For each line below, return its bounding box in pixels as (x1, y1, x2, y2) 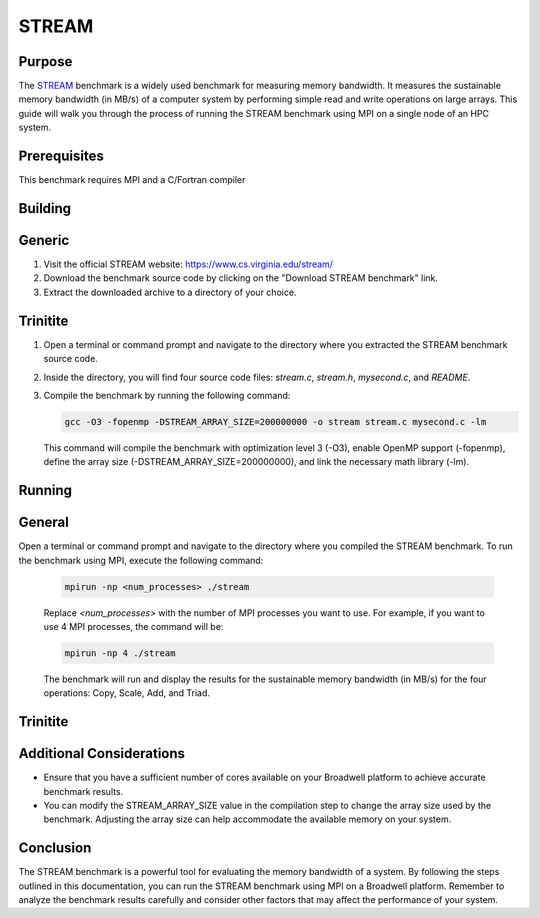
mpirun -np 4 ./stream (64, 647, 176, 659)
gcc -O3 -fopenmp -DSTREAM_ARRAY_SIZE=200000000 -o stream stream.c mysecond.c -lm (64, 416, 487, 427)
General (18, 514, 70, 531)
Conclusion (18, 840, 92, 857)
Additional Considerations (18, 745, 185, 762)
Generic (18, 231, 70, 249)
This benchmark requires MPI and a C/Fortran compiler (18, 174, 246, 186)
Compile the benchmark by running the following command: (43, 389, 291, 401)
